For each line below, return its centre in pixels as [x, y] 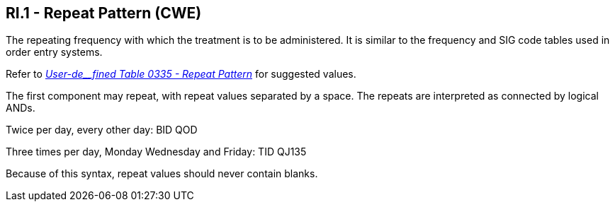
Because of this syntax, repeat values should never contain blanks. [162, 174]
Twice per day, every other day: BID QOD [102, 130]
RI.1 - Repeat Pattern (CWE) [104, 13]
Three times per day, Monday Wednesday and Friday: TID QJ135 [156, 152]
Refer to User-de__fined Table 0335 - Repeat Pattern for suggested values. [181, 74]
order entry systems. [54, 52]
